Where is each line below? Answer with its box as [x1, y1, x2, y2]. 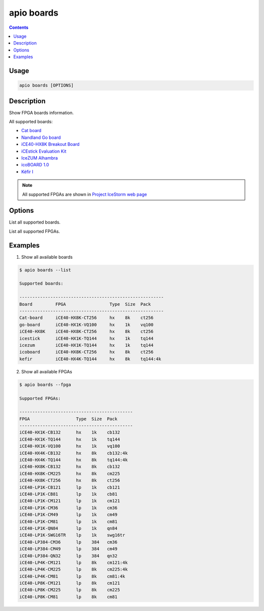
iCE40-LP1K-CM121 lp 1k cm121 [19, 498, 120, 504]
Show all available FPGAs [21, 368, 72, 374]
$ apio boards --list [19, 267, 71, 272]
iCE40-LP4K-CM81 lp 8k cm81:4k [19, 573, 126, 579]
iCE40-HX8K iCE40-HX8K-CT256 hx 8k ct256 [19, 329, 154, 335]
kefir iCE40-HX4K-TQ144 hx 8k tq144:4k [19, 356, 161, 362]
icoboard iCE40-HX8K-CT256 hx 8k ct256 [19, 349, 154, 355]
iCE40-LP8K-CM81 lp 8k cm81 [19, 594, 117, 599]
